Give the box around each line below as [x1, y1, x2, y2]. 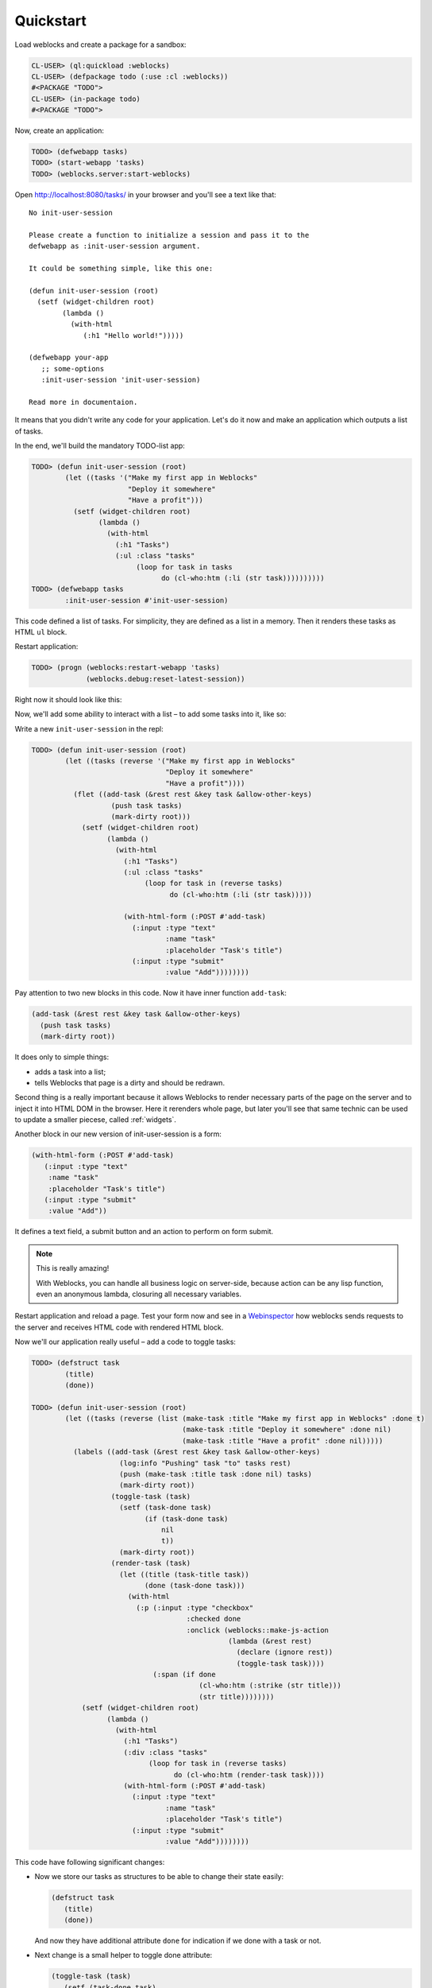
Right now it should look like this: [14, 694, 122, 704]
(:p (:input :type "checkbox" [136, 1603, 254, 1612]
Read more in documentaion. [29, 398, 138, 406]
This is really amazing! [36, 1264, 110, 1273]
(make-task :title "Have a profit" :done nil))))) [182, 1436, 384, 1445]
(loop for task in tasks [136, 562, 233, 572]
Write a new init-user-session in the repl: [14, 724, 164, 733]
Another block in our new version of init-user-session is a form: [14, 1129, 222, 1139]
